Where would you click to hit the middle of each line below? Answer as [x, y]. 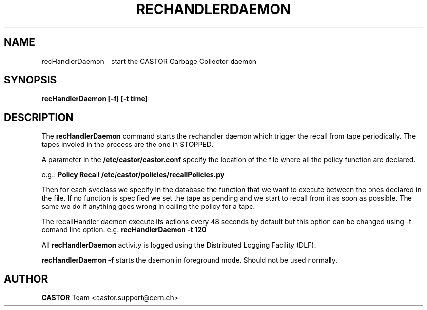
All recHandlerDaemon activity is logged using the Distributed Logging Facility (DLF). [179, 245]
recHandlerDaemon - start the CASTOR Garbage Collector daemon [149, 61]
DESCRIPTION [39, 117]
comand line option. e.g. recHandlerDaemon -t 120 [124, 230]
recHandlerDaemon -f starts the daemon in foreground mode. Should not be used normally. [189, 260]
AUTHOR [26, 279]
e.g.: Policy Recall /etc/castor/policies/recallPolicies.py [133, 175]
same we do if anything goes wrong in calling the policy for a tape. [148, 207]
